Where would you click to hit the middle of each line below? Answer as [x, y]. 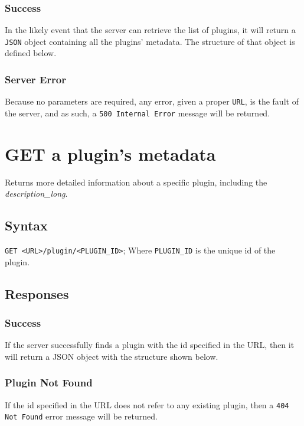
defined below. [31, 53]
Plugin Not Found [49, 383]
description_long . [36, 194]
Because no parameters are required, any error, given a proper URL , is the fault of [152, 101]
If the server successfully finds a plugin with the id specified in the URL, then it [150, 345]
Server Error [35, 79]
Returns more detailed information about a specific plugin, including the [136, 182]
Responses [37, 293]
